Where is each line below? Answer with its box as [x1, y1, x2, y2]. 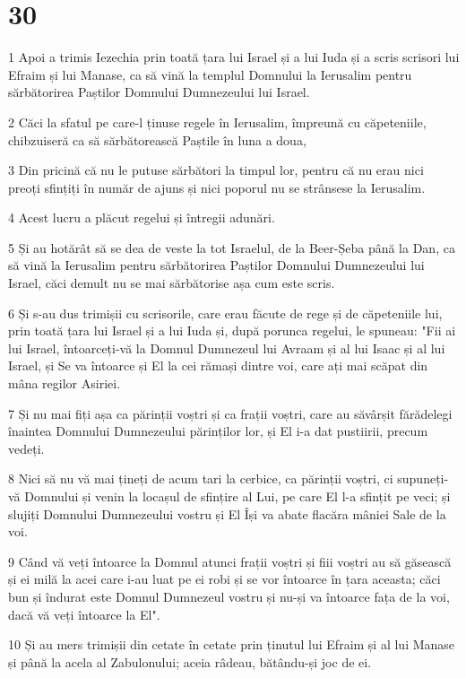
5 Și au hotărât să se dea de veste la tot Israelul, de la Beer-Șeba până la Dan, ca [8, 238, 455, 256]
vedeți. [8, 439, 45, 457]
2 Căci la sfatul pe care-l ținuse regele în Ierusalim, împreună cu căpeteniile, [8, 112, 427, 131]
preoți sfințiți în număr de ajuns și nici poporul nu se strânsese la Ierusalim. [8, 178, 426, 196]
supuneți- [397, 469, 449, 488]
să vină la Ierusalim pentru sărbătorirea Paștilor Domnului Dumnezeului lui [8, 256, 425, 274]
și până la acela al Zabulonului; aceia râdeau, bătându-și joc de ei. [8, 652, 372, 671]
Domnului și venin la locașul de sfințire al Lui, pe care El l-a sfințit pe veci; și [24, 487, 451, 505]
